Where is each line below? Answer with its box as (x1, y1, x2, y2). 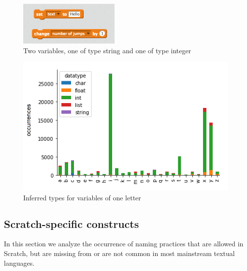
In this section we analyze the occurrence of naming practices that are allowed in (4, 239, 244, 249)
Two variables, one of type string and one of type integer (23, 45, 191, 55)
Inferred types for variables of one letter (23, 192, 141, 202)
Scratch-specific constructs (4, 216, 139, 231)
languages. (4, 257, 35, 268)
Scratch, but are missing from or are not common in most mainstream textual (4, 248, 235, 258)
